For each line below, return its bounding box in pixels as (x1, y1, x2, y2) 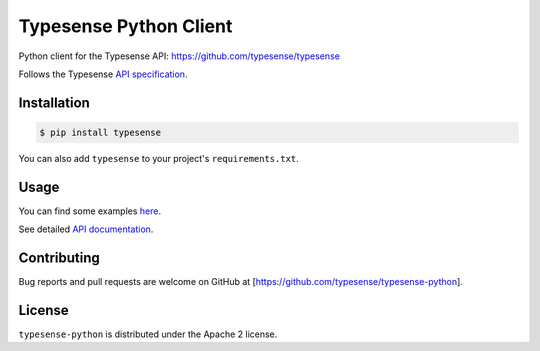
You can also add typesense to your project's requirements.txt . (18, 152, 299, 164)
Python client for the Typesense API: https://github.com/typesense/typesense (18, 50, 340, 62)
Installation (18, 94, 90, 111)
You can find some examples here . (18, 205, 162, 217)
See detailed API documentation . (18, 223, 154, 235)
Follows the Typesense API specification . (18, 68, 188, 80)
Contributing (18, 250, 100, 267)
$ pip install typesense (39, 126, 162, 138)
